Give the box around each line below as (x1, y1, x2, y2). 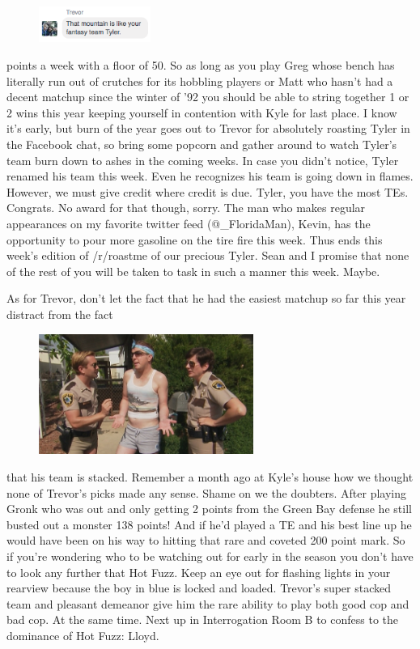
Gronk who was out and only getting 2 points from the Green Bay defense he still (6, 500, 412, 517)
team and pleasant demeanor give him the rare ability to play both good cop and (6, 595, 409, 612)
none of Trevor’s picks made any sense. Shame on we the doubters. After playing (6, 484, 407, 501)
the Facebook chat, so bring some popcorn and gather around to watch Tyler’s (6, 135, 397, 152)
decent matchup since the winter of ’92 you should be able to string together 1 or (6, 88, 409, 105)
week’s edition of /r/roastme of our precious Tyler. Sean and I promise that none (6, 247, 409, 264)
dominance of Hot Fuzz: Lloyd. (6, 626, 159, 643)
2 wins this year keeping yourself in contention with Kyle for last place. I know (6, 104, 397, 121)
